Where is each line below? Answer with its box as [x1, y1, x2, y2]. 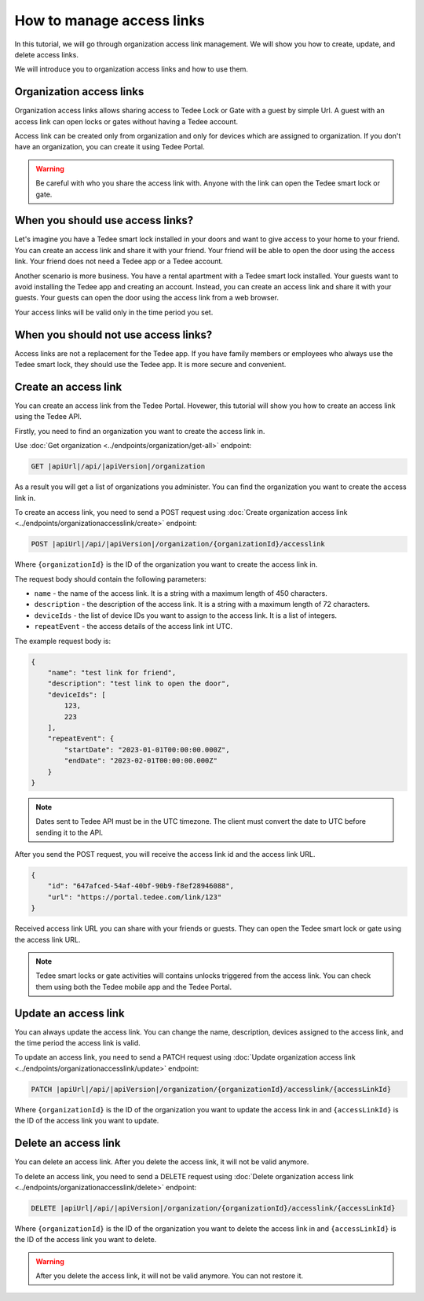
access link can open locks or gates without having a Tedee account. [14, 116, 239, 126]
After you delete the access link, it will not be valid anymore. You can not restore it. [35, 1271, 304, 1281]
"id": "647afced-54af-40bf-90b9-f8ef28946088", [47, 881, 235, 891]
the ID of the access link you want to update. [14, 1116, 159, 1126]
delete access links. [14, 50, 79, 59]
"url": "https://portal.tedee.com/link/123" [47, 892, 222, 902]
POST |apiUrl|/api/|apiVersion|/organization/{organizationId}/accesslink [31, 539, 326, 549]
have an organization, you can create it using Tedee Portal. [14, 142, 205, 152]
